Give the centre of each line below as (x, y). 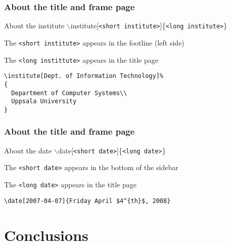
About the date (28, 150)
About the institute (34, 26)
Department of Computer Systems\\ (69, 93)
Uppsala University (44, 101)
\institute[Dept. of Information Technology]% (84, 76)
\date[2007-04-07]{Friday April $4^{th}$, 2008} (87, 201)
